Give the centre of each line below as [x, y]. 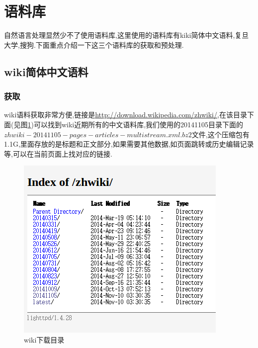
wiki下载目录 [44, 339]
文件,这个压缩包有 [220, 134]
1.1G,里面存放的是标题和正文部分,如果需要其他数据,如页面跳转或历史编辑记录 [129, 144]
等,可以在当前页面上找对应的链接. [58, 153]
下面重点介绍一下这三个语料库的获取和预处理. [110, 44]
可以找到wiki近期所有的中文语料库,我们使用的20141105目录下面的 [138, 124]
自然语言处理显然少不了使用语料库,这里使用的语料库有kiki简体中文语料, [120, 35]
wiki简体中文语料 [46, 71]
